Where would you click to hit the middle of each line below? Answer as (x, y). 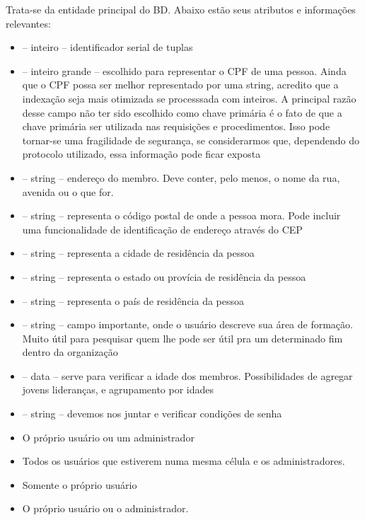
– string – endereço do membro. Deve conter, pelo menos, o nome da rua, (181, 177)
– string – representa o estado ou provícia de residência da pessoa (164, 276)
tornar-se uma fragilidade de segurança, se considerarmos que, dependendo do (191, 140)
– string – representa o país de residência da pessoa (133, 300)
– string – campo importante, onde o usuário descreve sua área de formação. (187, 324)
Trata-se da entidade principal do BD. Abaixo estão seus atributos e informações (181, 9)
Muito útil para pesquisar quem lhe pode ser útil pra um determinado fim (182, 338)
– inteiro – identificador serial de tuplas (108, 47)
